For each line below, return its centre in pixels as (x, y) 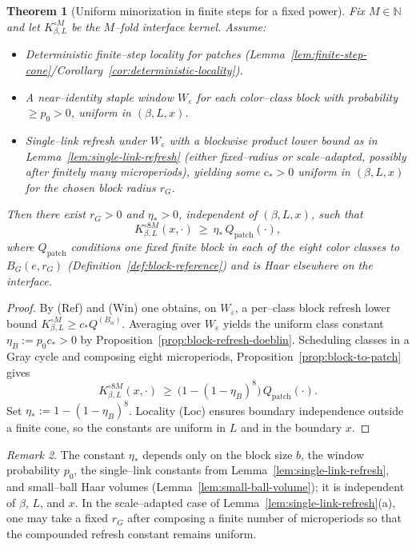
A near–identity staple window (99, 96)
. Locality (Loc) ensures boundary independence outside (266, 410)
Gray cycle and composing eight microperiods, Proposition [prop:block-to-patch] (204, 356)
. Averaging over (162, 323)
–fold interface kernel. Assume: (190, 26)
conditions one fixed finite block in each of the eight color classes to (235, 247)
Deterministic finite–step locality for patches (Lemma (155, 54)
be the (86, 26)
